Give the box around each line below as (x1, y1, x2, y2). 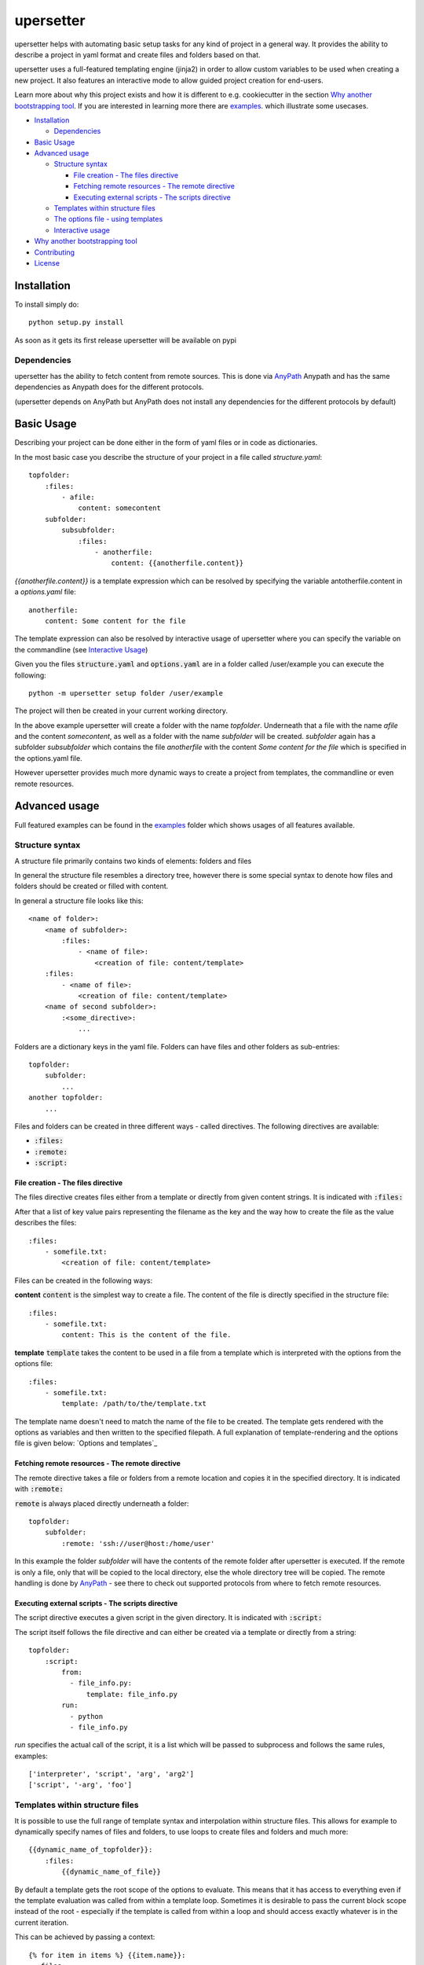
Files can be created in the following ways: (14, 1276, 153, 1285)
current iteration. (14, 1918, 69, 1927)
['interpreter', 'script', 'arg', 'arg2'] (28, 1769, 195, 1779)
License (34, 258, 60, 267)
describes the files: (14, 1218, 77, 1228)
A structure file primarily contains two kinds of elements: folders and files (14, 856, 252, 865)
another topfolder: (28, 1093, 104, 1102)
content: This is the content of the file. (61, 1331, 232, 1339)
